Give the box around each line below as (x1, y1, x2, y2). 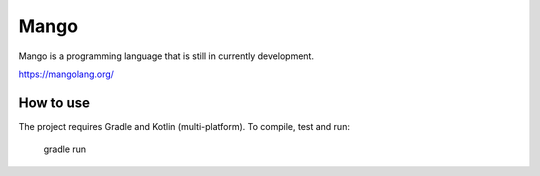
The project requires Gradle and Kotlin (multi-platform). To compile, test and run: (18, 120, 350, 132)
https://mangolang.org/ (18, 68, 115, 80)
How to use (18, 94, 90, 111)
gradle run (43, 143, 87, 155)
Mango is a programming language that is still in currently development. (18, 50, 315, 62)
